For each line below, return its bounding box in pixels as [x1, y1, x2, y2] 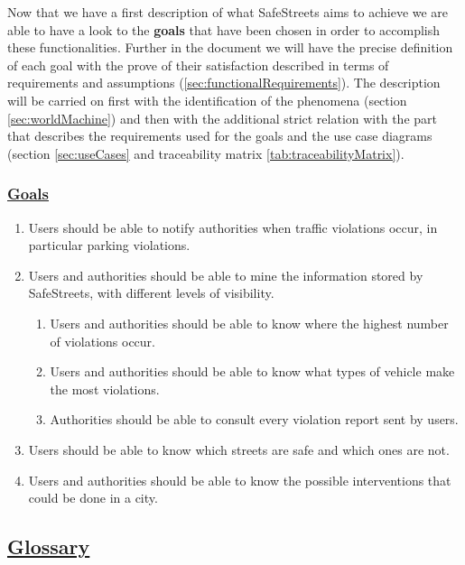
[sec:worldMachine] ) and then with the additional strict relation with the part [7, 108, 437, 127]
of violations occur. [50, 331, 156, 350]
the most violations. [50, 379, 160, 398]
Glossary [7, 533, 90, 560]
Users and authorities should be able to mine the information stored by [28, 265, 423, 284]
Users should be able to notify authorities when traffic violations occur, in [28, 218, 438, 236]
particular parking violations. [28, 236, 191, 255]
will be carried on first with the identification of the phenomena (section [7, 90, 407, 109]
